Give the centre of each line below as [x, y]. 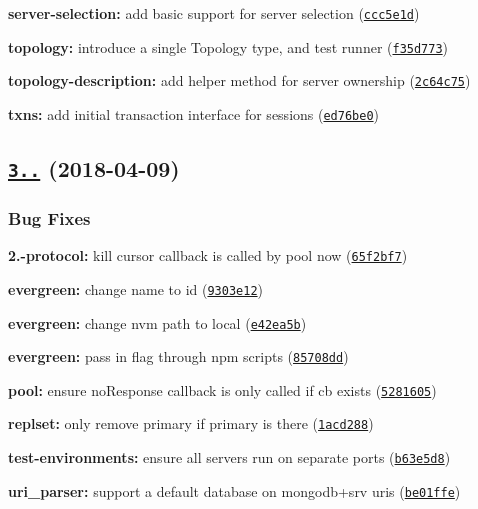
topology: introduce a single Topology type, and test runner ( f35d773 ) [228, 46]
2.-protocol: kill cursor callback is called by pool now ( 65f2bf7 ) [208, 255]
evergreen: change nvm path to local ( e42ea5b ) [157, 322]
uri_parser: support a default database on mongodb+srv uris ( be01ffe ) [234, 490]
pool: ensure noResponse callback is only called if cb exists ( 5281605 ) [222, 389]
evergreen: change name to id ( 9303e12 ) [136, 288]
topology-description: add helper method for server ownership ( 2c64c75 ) [239, 80]
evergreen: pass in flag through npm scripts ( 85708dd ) [178, 356]
